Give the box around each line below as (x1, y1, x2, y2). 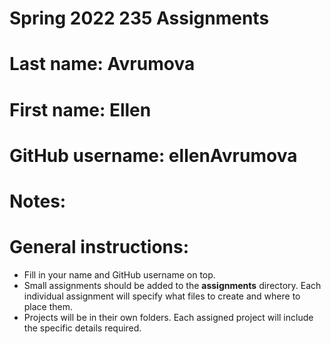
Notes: (9, 190, 67, 212)
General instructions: (9, 236, 190, 259)
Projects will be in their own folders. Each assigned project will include (23, 311, 314, 323)
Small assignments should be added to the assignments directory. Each (23, 279, 322, 291)
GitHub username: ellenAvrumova (9, 144, 298, 167)
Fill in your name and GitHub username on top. (23, 268, 216, 281)
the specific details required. (23, 322, 142, 334)
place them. (23, 300, 74, 312)
